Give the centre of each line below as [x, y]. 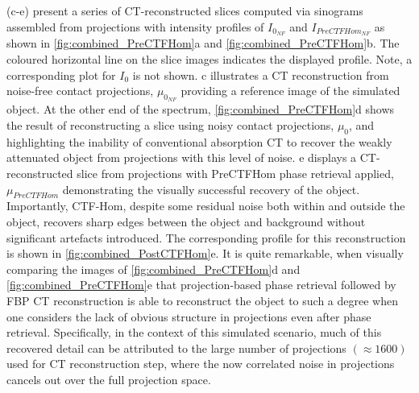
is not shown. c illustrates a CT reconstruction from [261, 74]
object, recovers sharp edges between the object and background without [186, 221]
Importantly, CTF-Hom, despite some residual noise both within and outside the [206, 206]
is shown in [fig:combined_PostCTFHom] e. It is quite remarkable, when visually [205, 253]
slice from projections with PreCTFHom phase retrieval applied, [235, 174]
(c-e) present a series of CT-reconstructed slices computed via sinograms [185, 10]
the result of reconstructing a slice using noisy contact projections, [170, 125]
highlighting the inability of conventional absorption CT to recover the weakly [199, 141]
